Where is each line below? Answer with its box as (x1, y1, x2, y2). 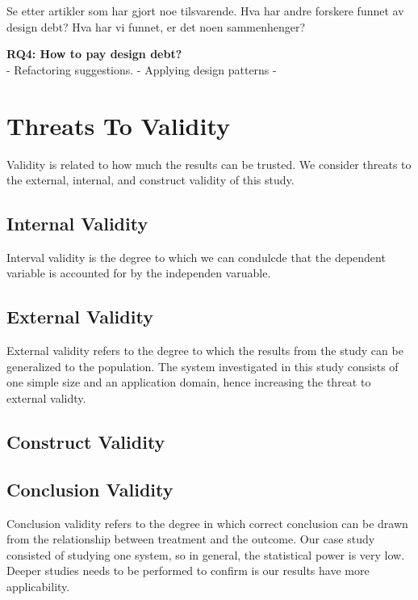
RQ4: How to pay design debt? (6, 45, 182, 62)
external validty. (6, 390, 86, 407)
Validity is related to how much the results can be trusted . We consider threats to (6, 155, 412, 172)
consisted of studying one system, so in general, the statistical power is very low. (6, 546, 405, 563)
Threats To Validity (6, 108, 231, 142)
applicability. (6, 578, 70, 595)
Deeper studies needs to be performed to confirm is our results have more (6, 562, 370, 579)
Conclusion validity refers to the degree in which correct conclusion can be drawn (6, 514, 408, 531)
